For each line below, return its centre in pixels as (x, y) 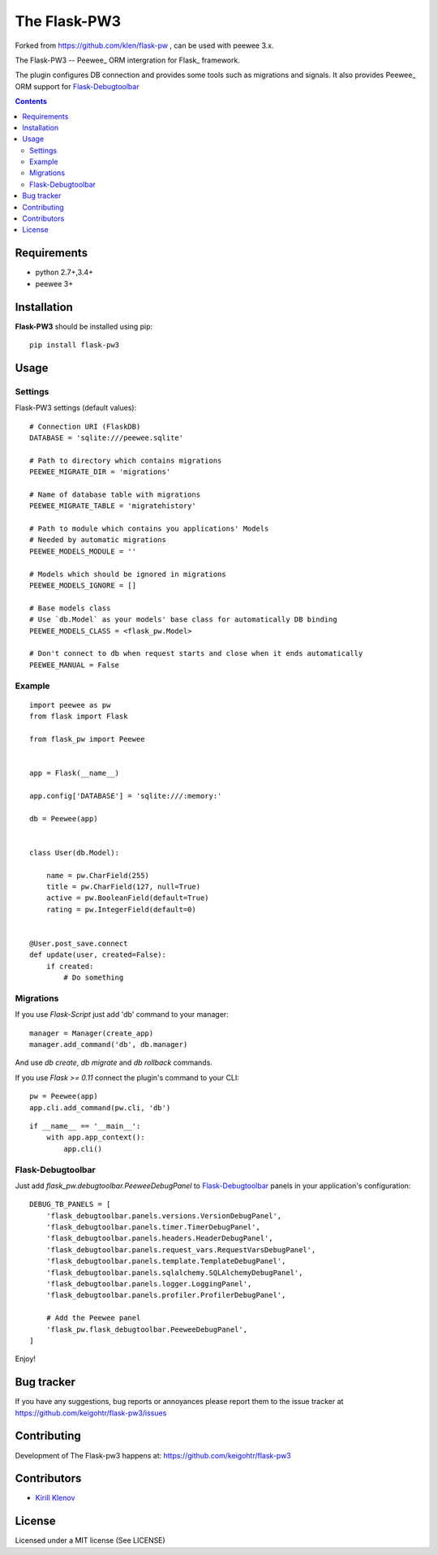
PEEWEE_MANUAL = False (75, 665)
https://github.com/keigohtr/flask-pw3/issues (91, 1413)
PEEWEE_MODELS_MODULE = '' (83, 551)
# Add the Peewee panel (93, 1318)
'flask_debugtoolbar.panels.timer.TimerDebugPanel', (153, 1227)
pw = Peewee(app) (64, 1096)
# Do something (94, 978)
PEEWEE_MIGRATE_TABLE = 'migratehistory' (113, 506)
